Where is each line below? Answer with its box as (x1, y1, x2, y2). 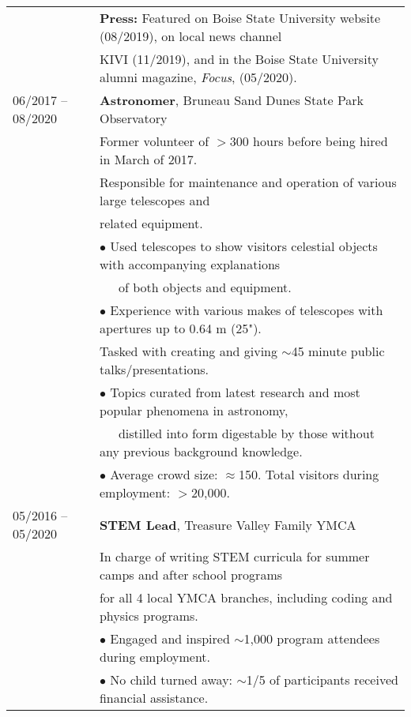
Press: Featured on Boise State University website (99, 9, 381, 27)
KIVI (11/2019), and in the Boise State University (99, 50, 379, 68)
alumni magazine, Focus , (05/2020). (99, 68, 297, 86)
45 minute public (291, 342, 385, 360)
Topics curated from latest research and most (110, 383, 360, 401)
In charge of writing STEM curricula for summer (99, 547, 370, 565)
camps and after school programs (99, 565, 283, 584)
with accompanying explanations (99, 255, 281, 273)
